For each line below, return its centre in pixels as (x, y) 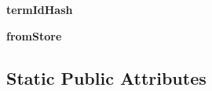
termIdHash (40, 9)
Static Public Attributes (106, 77)
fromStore (34, 35)
